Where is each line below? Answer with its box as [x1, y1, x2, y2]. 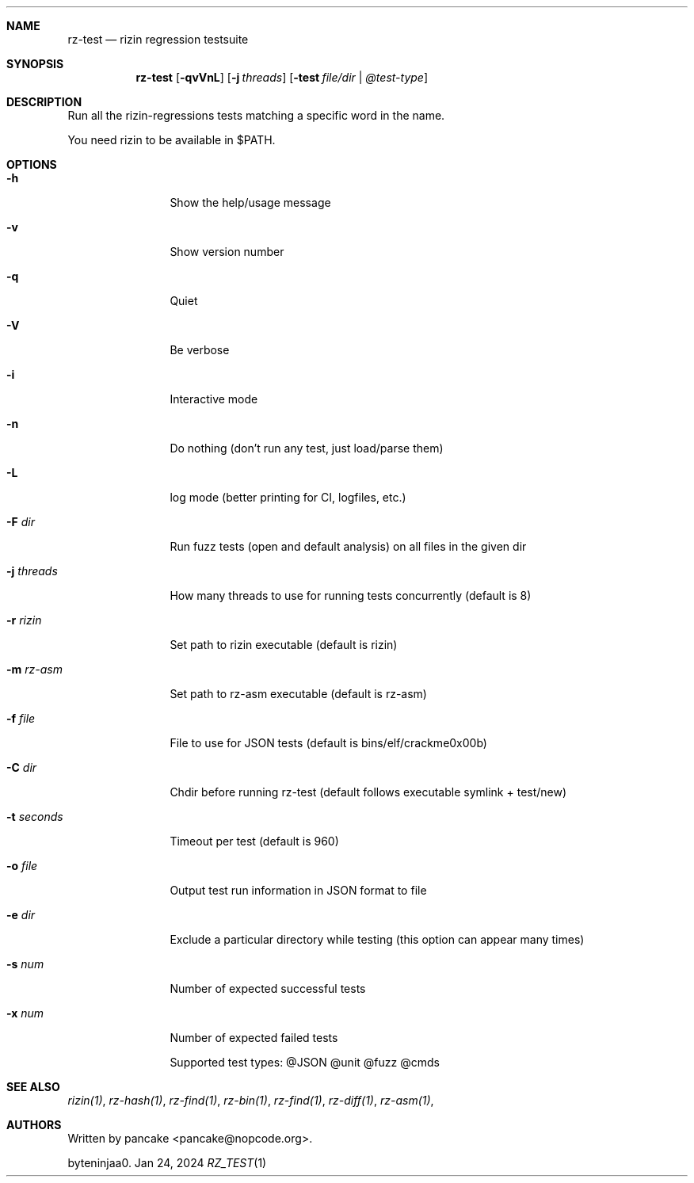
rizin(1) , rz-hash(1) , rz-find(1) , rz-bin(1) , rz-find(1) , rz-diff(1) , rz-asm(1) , [67, 1093, 434, 1107]
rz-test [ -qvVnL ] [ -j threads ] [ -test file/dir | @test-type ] [135, 71, 429, 84]
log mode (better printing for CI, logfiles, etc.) [170, 490, 406, 504]
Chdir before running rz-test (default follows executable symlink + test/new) [170, 785, 567, 799]
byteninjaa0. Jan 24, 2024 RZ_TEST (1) [67, 1156, 267, 1170]
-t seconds [6, 810, 63, 823]
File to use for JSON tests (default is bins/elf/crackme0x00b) [170, 736, 487, 750]
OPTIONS [6, 158, 57, 171]
